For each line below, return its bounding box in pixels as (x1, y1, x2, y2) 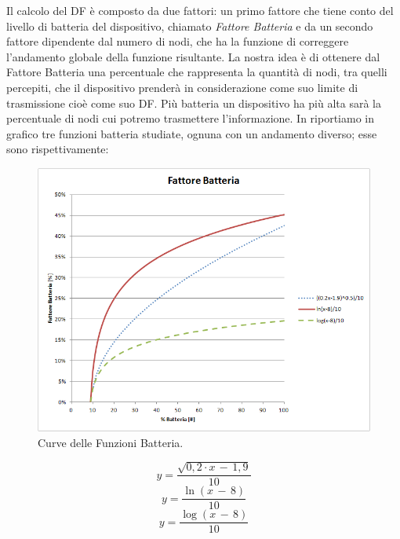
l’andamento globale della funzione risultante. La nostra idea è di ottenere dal (6, 48, 380, 64)
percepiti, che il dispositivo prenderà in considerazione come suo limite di (6, 79, 358, 95)
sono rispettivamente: (6, 141, 109, 157)
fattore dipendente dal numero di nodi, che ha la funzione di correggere (6, 33, 349, 49)
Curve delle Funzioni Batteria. (38, 434, 184, 450)
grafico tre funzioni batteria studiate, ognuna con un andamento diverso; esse (6, 125, 377, 141)
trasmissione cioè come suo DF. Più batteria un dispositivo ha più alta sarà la (6, 94, 382, 111)
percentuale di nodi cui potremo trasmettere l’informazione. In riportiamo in (6, 110, 374, 126)
